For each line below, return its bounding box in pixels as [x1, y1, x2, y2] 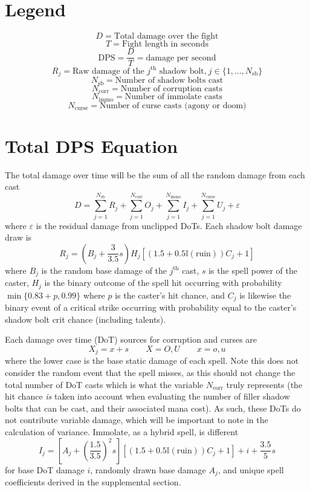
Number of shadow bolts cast [115, 76, 224, 85]
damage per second [146, 53, 216, 62]
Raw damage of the [72, 66, 144, 76]
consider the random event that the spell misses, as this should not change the [5, 366, 295, 378]
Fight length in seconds [121, 40, 208, 49]
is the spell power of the [208, 264, 297, 276]
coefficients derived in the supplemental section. [5, 475, 181, 488]
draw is [5, 231, 32, 244]
